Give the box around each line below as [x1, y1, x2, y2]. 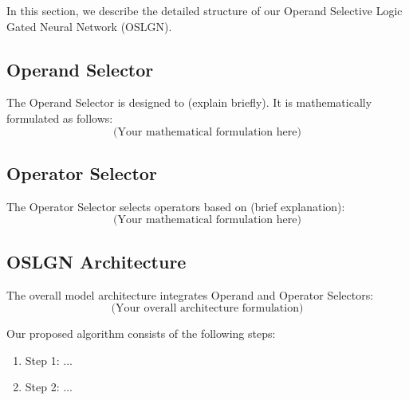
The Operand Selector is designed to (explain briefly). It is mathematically [6, 94, 372, 111]
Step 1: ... [25, 351, 73, 368]
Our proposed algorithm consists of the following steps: [6, 325, 276, 342]
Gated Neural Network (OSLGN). [6, 18, 172, 34]
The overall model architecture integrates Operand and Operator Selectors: [6, 286, 374, 303]
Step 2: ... [25, 378, 73, 395]
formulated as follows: [6, 109, 113, 126]
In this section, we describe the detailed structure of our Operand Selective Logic [6, 2, 403, 18]
